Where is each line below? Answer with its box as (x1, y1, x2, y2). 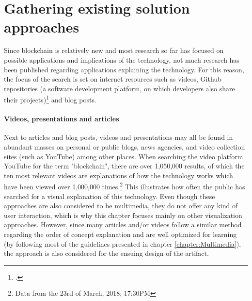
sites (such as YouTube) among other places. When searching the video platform (4, 151, 243, 161)
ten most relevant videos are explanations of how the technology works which (4, 170, 233, 180)
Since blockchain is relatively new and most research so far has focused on (4, 45, 224, 55)
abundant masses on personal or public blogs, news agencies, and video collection (4, 141, 245, 151)
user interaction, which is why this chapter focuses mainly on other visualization (4, 210, 242, 220)
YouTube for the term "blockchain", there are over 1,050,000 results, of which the (4, 161, 245, 171)
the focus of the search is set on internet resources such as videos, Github (4, 74, 221, 84)
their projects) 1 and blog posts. (4, 93, 96, 104)
